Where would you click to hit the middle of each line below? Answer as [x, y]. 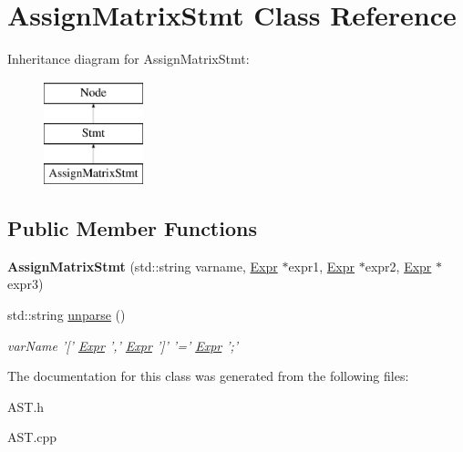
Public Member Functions [132, 228]
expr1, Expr [322, 266]
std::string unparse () [67, 315]
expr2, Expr [398, 266]
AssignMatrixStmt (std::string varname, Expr [143, 266]
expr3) [26, 284]
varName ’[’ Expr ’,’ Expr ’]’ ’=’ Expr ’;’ [123, 345]
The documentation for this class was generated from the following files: [208, 376]
